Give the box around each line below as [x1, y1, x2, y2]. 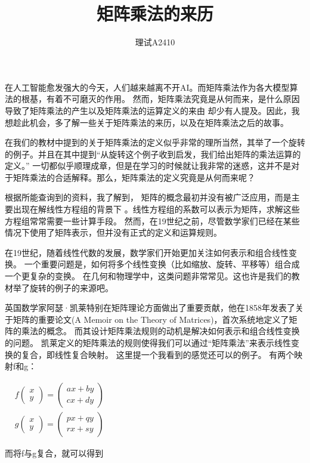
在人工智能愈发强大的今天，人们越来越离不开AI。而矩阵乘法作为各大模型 [5, 81, 290, 93]
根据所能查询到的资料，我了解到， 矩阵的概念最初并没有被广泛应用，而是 [5, 191, 292, 203]
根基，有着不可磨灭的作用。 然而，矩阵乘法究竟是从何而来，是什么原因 [21, 92, 300, 105]
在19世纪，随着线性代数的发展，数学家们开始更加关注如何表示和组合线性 [5, 246, 289, 258]
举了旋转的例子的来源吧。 [13, 281, 113, 294]
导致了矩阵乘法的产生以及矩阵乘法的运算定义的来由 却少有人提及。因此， [5, 104, 292, 116]
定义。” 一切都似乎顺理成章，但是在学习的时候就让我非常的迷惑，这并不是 [5, 159, 292, 172]
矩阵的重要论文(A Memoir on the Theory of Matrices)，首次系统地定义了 [13, 313, 289, 325]
